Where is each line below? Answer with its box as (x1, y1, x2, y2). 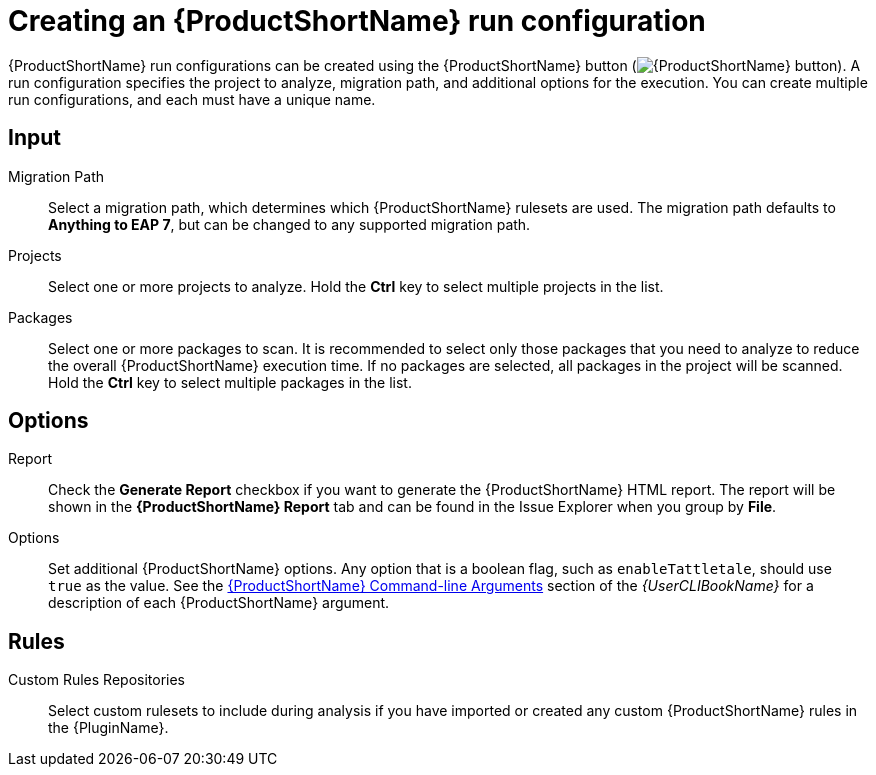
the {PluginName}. (48, 719, 169, 737)
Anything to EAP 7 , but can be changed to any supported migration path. (48, 215, 531, 233)
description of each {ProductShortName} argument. (48, 594, 390, 612)
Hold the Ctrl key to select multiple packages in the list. (48, 373, 412, 391)
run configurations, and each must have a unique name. (8, 90, 376, 108)
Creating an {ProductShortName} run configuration (8, 4, 706, 38)
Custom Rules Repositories (8, 671, 186, 689)
